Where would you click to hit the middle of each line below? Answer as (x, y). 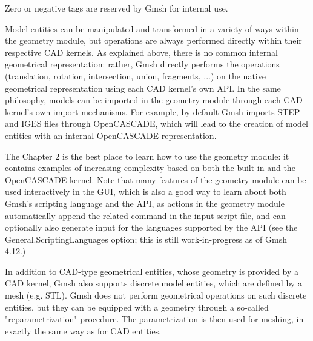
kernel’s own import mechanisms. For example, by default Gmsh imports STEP (153, 111)
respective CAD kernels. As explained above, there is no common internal (141, 52)
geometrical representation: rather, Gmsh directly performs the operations (142, 64)
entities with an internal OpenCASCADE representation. (111, 135)
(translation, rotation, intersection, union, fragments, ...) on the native (135, 76)
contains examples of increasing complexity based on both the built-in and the (150, 168)
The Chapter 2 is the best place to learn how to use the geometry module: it (147, 156)
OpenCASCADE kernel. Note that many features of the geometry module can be (156, 179)
